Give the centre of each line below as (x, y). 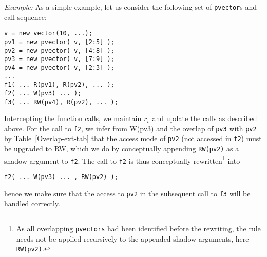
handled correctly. (32, 203)
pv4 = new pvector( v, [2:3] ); (59, 67)
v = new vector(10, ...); (48, 34)
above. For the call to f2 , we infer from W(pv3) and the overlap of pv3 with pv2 (130, 128)
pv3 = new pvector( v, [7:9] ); (59, 59)
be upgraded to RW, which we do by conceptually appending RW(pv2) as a (122, 149)
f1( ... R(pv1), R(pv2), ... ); (59, 85)
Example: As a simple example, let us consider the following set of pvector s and (131, 7)
